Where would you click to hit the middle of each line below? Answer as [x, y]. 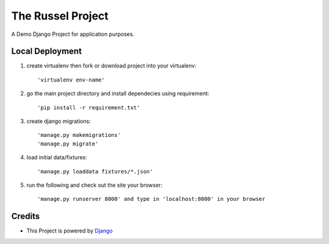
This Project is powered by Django [69, 231]
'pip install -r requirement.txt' [89, 107]
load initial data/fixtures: [57, 158]
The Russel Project [60, 16]
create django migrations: [59, 121]
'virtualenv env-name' [71, 80]
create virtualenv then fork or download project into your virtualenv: [111, 66]
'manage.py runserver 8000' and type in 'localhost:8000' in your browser [151, 199]
